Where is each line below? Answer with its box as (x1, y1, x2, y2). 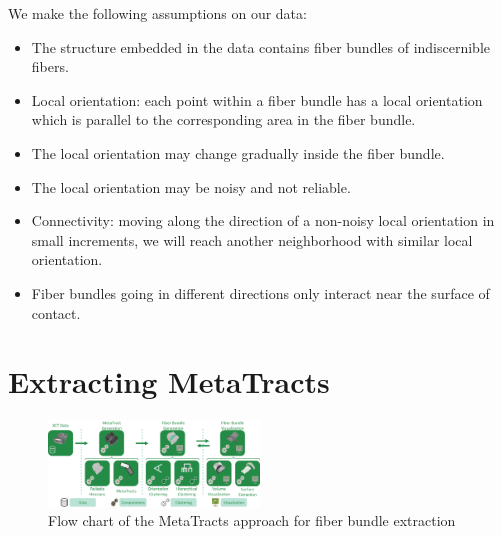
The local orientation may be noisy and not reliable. (31, 176, 351, 197)
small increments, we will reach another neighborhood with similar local (31, 229, 473, 250)
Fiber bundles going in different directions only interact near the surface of (31, 282, 490, 303)
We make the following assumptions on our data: (8, 3, 307, 23)
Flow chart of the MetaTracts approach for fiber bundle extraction (48, 510, 456, 531)
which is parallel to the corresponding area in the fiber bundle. (31, 109, 416, 130)
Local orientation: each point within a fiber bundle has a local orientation (31, 89, 483, 110)
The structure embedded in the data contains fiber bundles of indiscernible (31, 36, 491, 57)
